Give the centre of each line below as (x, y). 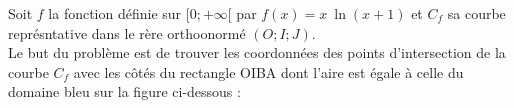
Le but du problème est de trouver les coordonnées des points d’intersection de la (257, 52)
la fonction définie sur (115, 13)
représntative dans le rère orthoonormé (127, 32)
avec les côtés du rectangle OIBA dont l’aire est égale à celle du (268, 71)
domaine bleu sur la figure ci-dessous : (124, 91)
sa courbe (476, 13)
